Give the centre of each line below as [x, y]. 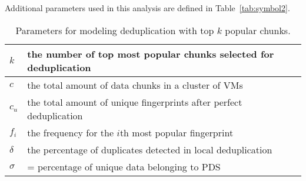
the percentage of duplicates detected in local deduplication [150, 149]
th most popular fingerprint [177, 132]
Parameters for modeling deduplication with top [115, 30]
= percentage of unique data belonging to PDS [124, 166]
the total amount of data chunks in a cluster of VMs [135, 85]
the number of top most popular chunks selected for [151, 53]
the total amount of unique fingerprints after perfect [135, 102]
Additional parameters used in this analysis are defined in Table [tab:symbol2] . [147, 8]
